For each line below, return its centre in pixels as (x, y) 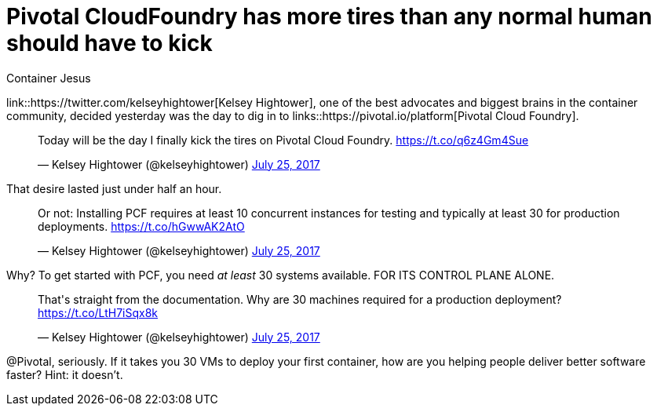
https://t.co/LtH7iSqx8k (98, 312)
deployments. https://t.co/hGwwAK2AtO (141, 226)
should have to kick (109, 43)
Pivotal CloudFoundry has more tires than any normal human (329, 16)
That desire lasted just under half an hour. (114, 188)
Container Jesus (49, 78)
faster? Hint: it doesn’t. (65, 374)
